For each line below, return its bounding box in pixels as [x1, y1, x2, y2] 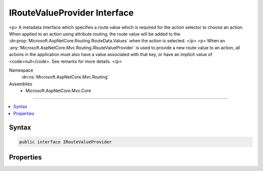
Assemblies [9, 81, 33, 87]
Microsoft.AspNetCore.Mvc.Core [25, 88, 91, 94]
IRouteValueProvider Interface [9, 7, 134, 18]
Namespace [9, 67, 34, 73]
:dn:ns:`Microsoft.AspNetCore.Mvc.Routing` [21, 74, 109, 80]
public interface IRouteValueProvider [19, 139, 112, 145]
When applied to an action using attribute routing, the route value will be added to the [9, 31, 181, 37]
